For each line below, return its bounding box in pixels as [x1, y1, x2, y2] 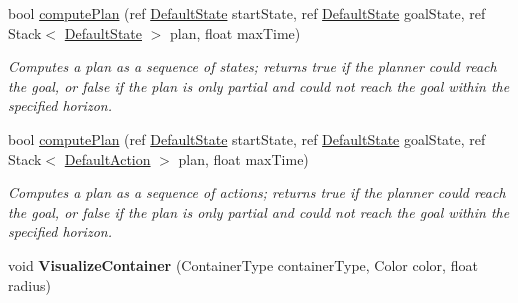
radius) [8, 274, 51, 295]
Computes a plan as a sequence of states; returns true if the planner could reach [8, 56, 497, 77]
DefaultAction [64, 148, 151, 169]
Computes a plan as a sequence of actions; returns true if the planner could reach [8, 182, 506, 203]
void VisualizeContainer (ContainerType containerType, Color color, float [8, 254, 478, 275]
